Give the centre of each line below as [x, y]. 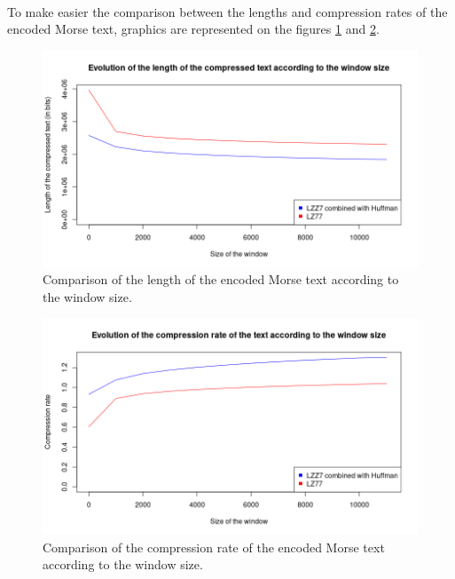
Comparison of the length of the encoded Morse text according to [221, 279]
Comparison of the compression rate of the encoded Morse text [214, 547]
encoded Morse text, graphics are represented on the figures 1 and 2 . [193, 29]
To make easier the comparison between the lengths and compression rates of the [227, 11]
